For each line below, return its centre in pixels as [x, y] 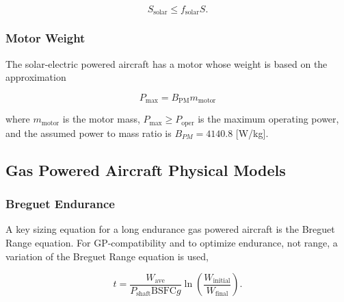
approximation [36, 77]
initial [222, 281]
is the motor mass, [101, 119]
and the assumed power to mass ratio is [89, 133]
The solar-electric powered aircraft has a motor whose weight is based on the [167, 63]
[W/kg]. [252, 133]
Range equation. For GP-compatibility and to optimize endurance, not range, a [172, 242]
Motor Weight [45, 38]
